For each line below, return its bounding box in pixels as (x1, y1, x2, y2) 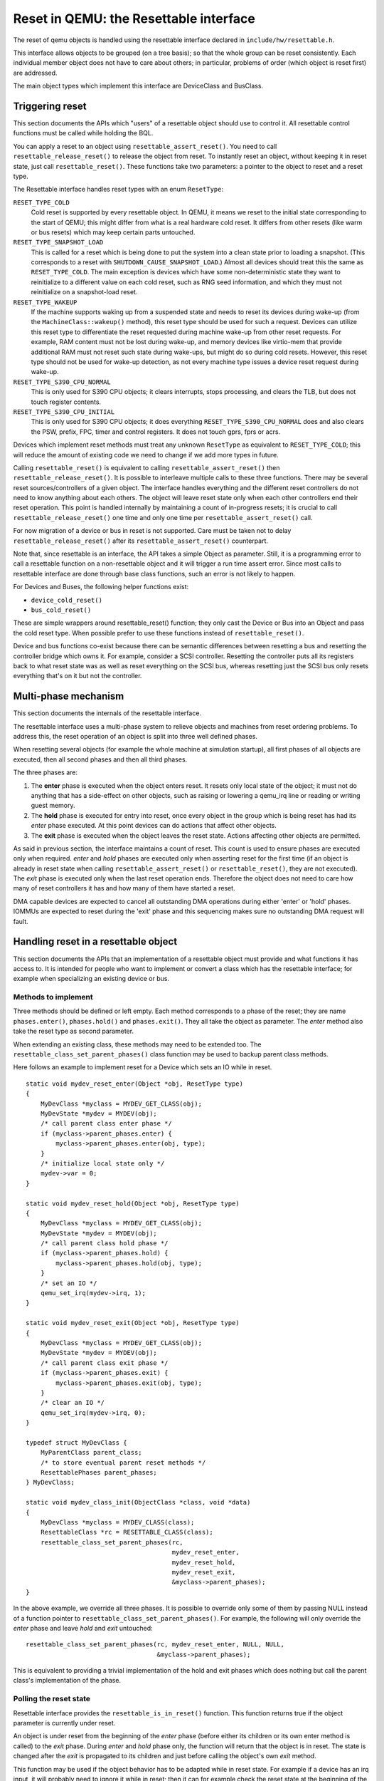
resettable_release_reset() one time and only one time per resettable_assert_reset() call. (13, 513, 313, 521)
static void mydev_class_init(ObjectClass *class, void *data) (26, 1498, 251, 1507)
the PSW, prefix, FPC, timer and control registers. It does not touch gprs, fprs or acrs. (31, 427, 281, 436)
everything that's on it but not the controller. (13, 672, 142, 680)
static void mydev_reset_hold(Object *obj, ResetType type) (26, 1199, 240, 1208)
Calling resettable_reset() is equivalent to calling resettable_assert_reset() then (13, 463, 280, 472)
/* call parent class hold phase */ (40, 1240, 169, 1247)
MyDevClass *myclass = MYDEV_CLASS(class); (40, 1518, 195, 1527)
